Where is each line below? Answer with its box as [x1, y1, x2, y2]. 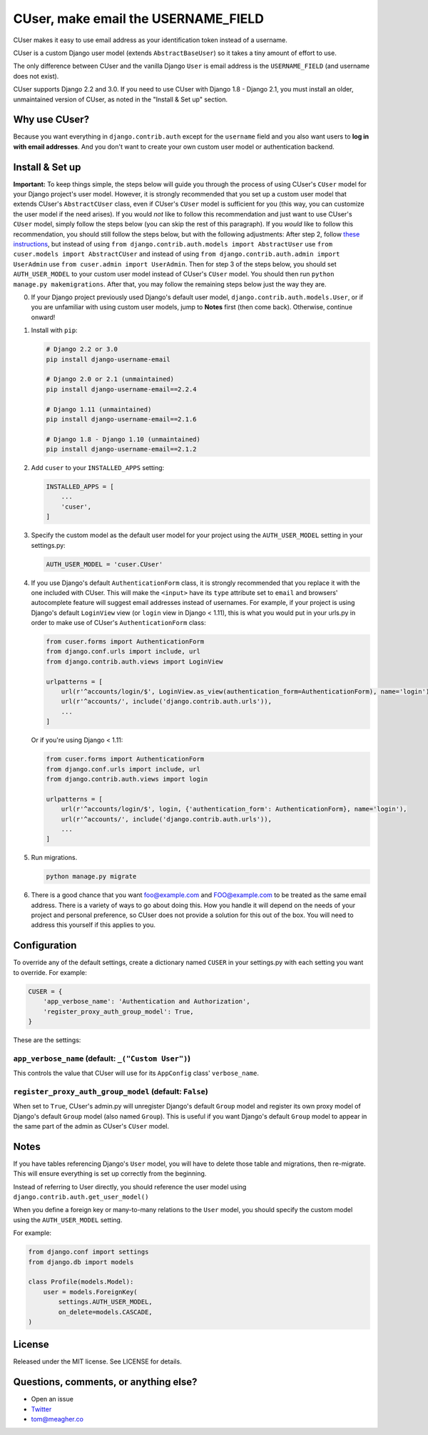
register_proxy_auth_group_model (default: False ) [13, 1086, 208, 1096]
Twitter [31, 1404, 52, 1414]
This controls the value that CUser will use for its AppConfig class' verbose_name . [13, 1069, 260, 1078]
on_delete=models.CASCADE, [58, 1308, 153, 1316]
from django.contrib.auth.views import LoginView [46, 657, 223, 666]
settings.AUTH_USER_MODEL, [58, 1298, 153, 1306]
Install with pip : [31, 326, 78, 335]
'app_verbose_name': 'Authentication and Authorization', [43, 997, 250, 1006]
